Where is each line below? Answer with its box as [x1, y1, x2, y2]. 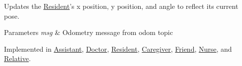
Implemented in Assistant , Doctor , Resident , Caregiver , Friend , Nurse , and [4, 43, 232, 54]
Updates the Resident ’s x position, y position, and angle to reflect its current [4, 1, 239, 11]
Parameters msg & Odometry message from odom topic [4, 27, 173, 37]
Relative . [4, 53, 31, 64]
